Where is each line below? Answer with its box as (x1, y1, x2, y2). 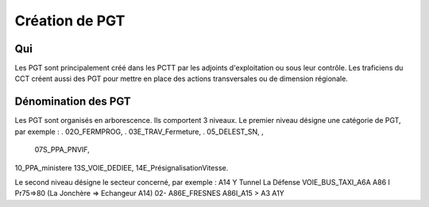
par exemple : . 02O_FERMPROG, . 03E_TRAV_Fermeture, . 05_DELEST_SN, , (14, 127, 264, 136)
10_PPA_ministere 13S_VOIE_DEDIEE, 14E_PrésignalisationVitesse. (14, 163, 229, 172)
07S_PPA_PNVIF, (34, 145, 91, 155)
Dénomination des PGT (14, 95, 131, 109)
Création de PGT (14, 12, 126, 29)
